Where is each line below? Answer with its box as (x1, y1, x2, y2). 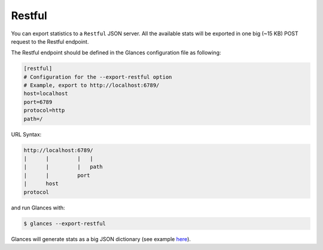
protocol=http (23, 107, 65, 114)
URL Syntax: (11, 130, 42, 138)
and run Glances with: (11, 204, 65, 211)
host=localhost (23, 90, 68, 97)
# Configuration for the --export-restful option (23, 74, 172, 80)
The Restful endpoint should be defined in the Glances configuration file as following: (11, 49, 221, 56)
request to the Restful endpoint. (11, 38, 89, 45)
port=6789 (23, 99, 53, 105)
